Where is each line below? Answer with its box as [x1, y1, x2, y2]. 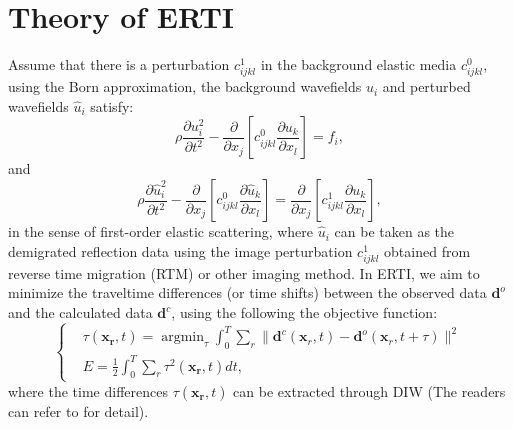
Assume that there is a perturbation [8, 54, 230, 75]
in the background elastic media [260, 54, 457, 75]
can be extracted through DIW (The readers [233, 380, 506, 401]
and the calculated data [8, 302, 153, 322]
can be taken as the [334, 221, 455, 242]
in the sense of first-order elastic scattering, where [8, 221, 314, 242]
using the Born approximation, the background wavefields [8, 76, 362, 97]
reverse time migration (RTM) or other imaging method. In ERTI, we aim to [8, 262, 480, 283]
